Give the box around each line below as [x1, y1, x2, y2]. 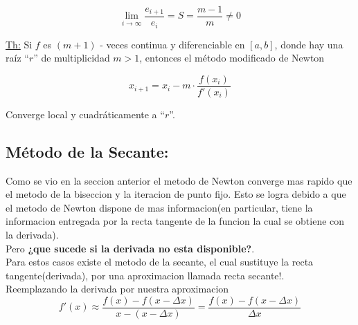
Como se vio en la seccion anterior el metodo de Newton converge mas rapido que [6, 173, 352, 187]
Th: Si [6, 37, 33, 51]
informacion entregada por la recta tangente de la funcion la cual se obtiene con [6, 214, 345, 228]
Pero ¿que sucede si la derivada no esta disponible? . [6, 241, 255, 255]
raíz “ [6, 50, 29, 65]
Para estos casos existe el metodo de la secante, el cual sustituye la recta [6, 254, 314, 269]
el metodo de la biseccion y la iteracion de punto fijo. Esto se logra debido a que [6, 187, 346, 201]
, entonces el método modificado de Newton [139, 50, 325, 65]
